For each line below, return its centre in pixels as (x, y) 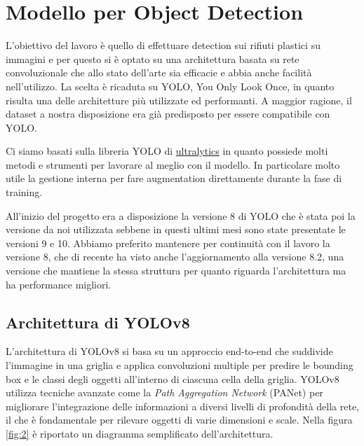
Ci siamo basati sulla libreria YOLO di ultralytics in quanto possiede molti (167, 151)
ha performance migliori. (59, 284)
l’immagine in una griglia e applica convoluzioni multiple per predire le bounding (180, 365)
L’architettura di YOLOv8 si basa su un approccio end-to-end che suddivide (169, 351)
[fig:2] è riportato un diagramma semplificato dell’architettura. (140, 433)
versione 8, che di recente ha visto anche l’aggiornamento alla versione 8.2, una (175, 257)
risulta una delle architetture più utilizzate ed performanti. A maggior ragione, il (179, 100)
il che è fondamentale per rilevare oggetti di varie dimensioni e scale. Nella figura (179, 420)
